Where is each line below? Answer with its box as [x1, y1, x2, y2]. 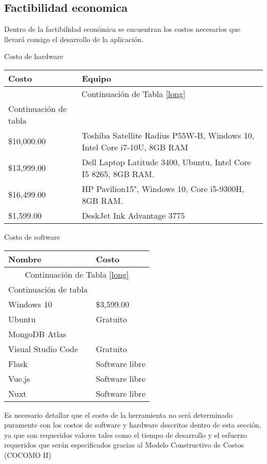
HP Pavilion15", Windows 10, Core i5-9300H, [82, 182, 244, 195]
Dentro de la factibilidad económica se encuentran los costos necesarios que [4, 24, 240, 34]
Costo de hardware [4, 51, 63, 62]
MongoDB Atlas [8, 327, 66, 340]
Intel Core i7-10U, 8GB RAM [82, 141, 188, 153]
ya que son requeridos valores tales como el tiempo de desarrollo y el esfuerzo [4, 429, 247, 440]
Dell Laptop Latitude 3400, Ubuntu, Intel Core [82, 156, 251, 168]
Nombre [8, 253, 42, 265]
